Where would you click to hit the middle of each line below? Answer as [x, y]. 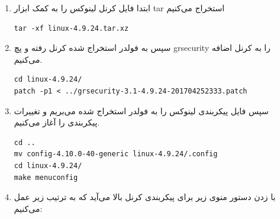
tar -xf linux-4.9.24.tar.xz [71, 28]
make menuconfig [46, 177]
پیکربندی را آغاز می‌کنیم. [57, 122]
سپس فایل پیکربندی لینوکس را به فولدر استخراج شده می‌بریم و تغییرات [141, 110]
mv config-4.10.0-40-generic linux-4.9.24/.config [116, 154]
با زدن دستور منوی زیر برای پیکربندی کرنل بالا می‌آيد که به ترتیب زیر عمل [145, 197]
